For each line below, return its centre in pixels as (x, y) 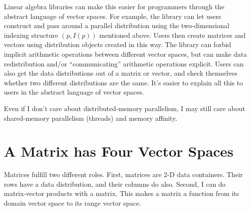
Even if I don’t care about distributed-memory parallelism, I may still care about (125, 108)
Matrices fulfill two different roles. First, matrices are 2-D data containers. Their (124, 174)
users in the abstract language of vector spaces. (74, 92)
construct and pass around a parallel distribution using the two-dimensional (117, 25)
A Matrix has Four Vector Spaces (119, 151)
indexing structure (31, 35)
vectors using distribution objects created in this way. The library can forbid (118, 44)
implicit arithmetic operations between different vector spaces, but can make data (125, 54)
